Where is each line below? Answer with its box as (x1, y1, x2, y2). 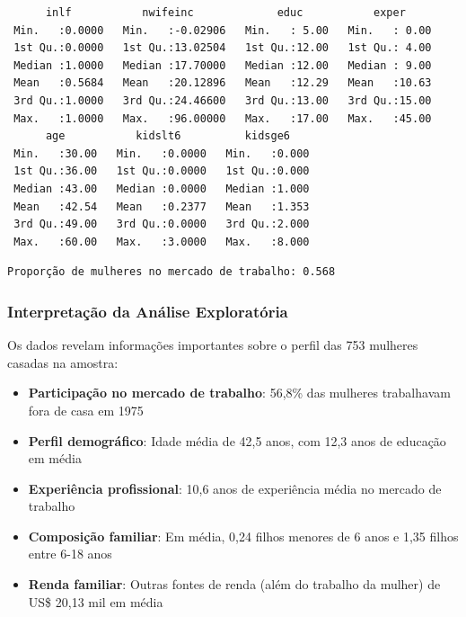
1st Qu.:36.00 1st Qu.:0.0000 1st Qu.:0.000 (13, 165, 310, 178)
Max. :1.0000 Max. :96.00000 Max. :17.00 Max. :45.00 (13, 112, 432, 125)
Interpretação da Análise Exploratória (7, 300, 288, 322)
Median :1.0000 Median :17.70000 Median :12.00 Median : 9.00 (13, 58, 432, 72)
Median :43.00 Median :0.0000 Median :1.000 (13, 182, 310, 195)
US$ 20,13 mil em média (28, 592, 163, 611)
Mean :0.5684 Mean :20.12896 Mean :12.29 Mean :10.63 (13, 76, 432, 90)
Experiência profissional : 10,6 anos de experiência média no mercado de (28, 478, 442, 497)
